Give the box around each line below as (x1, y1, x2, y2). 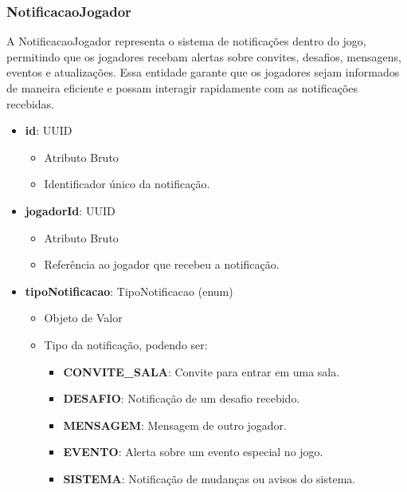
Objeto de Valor (44, 309, 123, 326)
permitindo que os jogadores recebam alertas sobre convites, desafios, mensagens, (6, 48, 401, 65)
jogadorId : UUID (25, 202, 115, 218)
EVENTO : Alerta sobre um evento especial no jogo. (63, 443, 323, 460)
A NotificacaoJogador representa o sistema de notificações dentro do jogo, (6, 33, 366, 49)
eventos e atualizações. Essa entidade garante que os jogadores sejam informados (6, 64, 400, 81)
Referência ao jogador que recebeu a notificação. (44, 256, 280, 273)
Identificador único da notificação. (44, 175, 210, 192)
